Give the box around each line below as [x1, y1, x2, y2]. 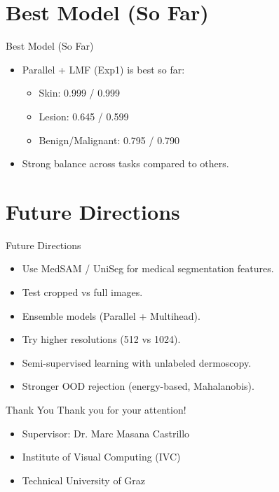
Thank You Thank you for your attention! [6, 402, 186, 416]
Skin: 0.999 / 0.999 [39, 85, 121, 100]
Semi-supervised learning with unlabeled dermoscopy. [22, 355, 252, 370]
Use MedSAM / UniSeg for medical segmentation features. [22, 261, 274, 276]
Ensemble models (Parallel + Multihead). [22, 308, 200, 323]
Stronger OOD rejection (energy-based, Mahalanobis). [22, 379, 254, 393]
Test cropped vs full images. [22, 285, 143, 299]
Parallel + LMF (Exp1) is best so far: [22, 62, 185, 76]
